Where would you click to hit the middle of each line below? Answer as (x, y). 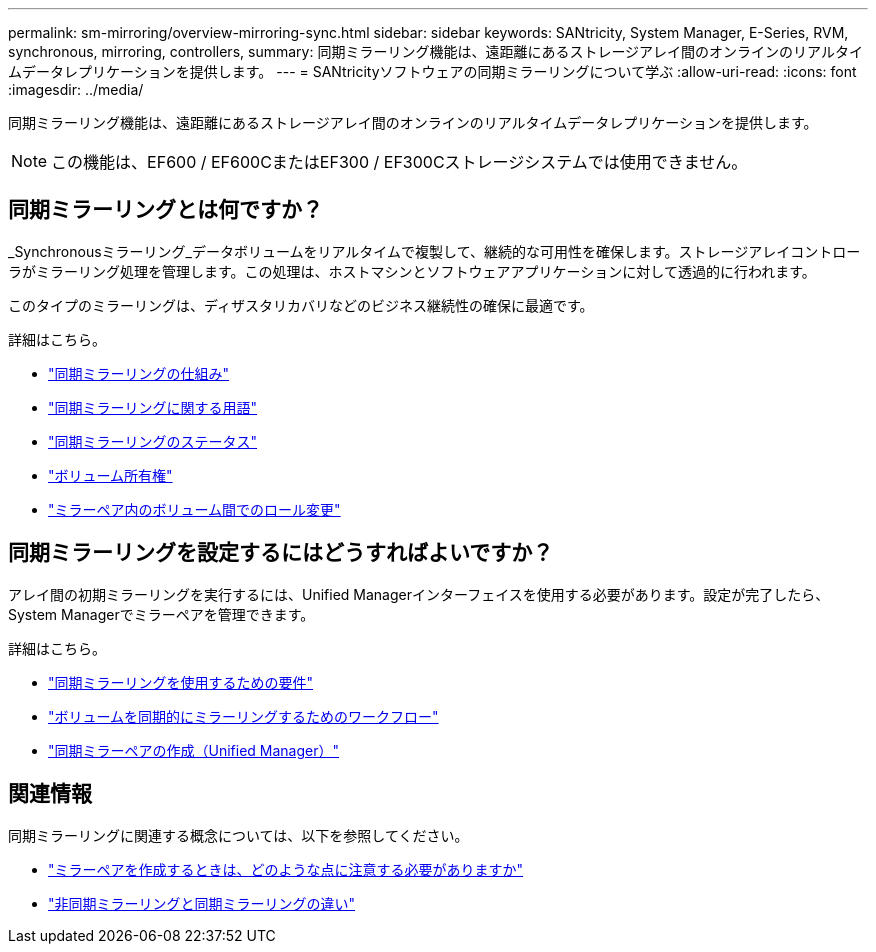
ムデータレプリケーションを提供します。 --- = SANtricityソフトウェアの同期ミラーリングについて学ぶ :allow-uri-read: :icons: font (432, 71)
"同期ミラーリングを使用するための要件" (181, 682)
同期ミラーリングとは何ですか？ (165, 210)
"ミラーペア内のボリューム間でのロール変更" (194, 509)
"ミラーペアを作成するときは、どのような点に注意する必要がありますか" (286, 869)
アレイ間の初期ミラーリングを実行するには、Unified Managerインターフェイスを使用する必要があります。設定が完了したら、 (419, 594)
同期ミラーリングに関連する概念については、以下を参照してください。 (238, 835)
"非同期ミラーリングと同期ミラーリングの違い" (202, 903)
